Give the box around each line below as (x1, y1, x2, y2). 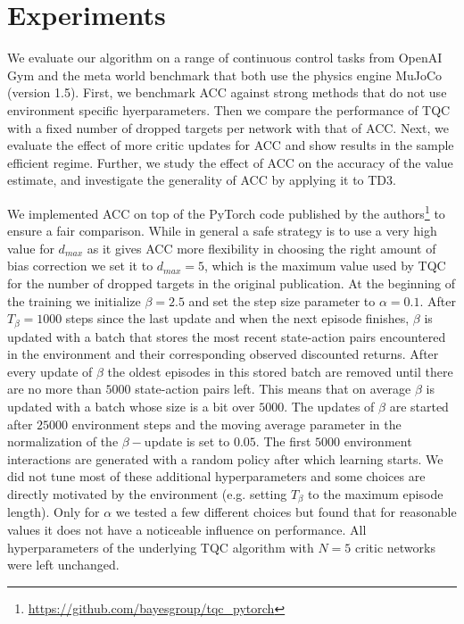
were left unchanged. (7, 555, 120, 574)
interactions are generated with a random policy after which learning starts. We (7, 449, 443, 468)
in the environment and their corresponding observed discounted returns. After (7, 345, 439, 363)
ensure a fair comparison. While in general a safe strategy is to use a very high (7, 221, 437, 240)
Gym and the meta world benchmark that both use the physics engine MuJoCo (7, 65, 443, 84)
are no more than (7, 379, 102, 398)
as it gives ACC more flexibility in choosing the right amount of (87, 238, 436, 257)
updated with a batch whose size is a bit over (7, 396, 255, 415)
